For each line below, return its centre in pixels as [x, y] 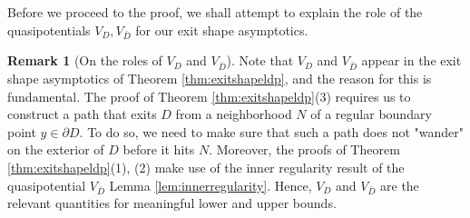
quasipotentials [49, 30]
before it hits [159, 149]
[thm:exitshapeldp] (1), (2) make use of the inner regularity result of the [206, 168]
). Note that [260, 60]
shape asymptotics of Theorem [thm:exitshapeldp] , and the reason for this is [220, 79]
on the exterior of [56, 149]
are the [400, 185]
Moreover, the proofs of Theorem [308, 149]
